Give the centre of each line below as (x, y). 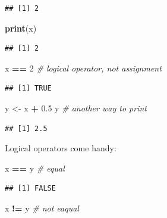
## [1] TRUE (28, 88)
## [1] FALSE (30, 189)
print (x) (21, 28)
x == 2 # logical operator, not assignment (83, 68)
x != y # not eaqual (42, 208)
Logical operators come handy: (61, 148)
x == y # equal (35, 168)
